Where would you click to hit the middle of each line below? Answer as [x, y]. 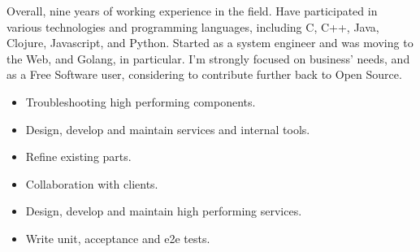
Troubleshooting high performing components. [141, 101]
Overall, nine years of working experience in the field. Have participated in [192, 11]
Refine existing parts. [78, 156]
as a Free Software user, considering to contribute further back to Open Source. [204, 74]
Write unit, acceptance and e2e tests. [118, 238]
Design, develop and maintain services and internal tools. [168, 129]
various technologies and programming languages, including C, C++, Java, [193, 26]
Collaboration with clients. [92, 183]
